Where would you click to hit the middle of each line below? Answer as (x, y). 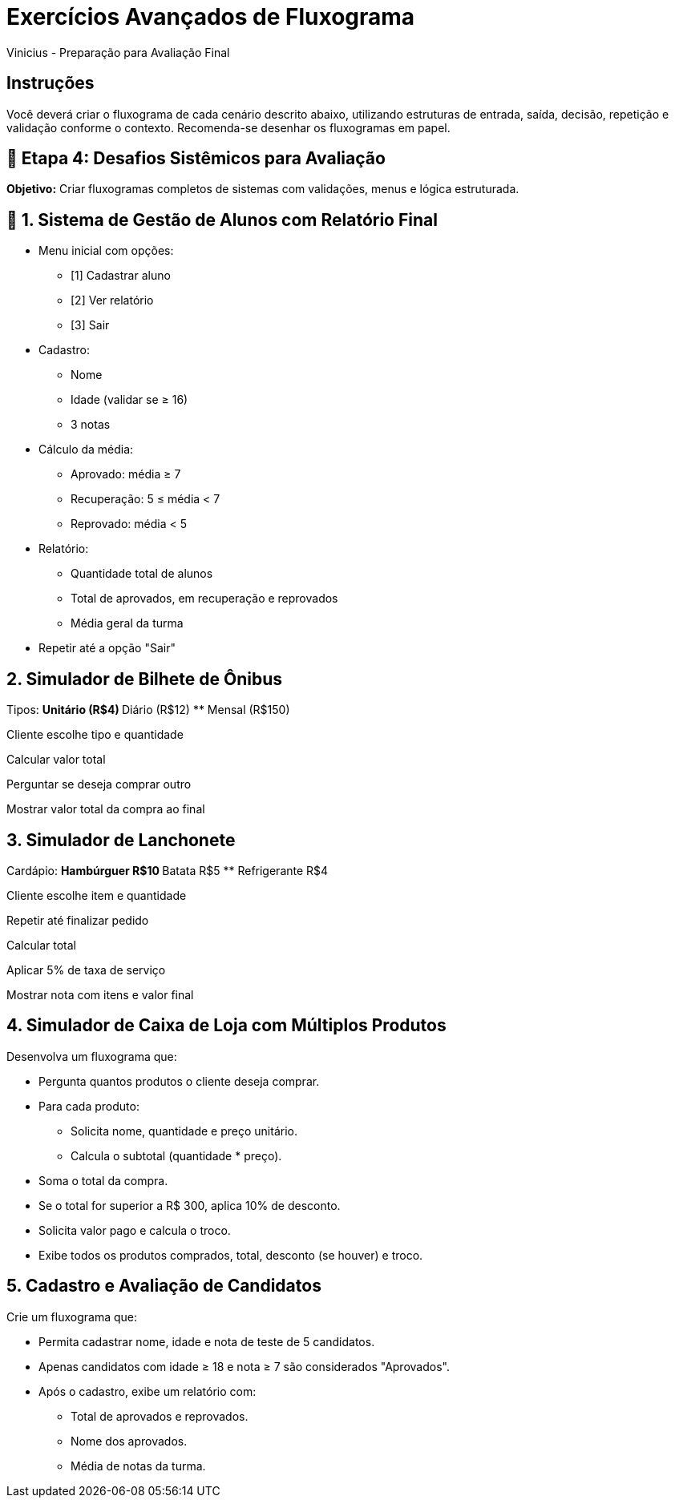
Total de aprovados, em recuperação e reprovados (204, 599)
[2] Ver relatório (112, 300)
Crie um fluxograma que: (72, 1317)
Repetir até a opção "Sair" (107, 648)
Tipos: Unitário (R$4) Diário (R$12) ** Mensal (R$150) (148, 710)
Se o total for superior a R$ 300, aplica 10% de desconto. (190, 1205)
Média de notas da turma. (138, 1466)
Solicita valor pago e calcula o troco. (135, 1230)
